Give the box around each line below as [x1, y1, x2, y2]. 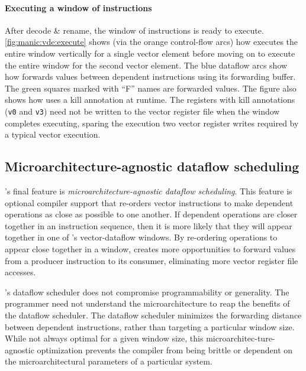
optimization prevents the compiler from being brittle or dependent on [37, 343, 293, 356]
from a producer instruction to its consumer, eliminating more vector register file [5, 254, 298, 266]
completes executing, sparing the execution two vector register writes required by [5, 116, 299, 129]
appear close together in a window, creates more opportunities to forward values [5, 242, 296, 255]
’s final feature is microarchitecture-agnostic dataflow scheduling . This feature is [5, 185, 292, 197]
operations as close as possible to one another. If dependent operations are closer [5, 208, 298, 220]
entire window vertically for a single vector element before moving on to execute [5, 47, 295, 59]
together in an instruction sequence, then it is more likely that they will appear [5, 219, 292, 232]
